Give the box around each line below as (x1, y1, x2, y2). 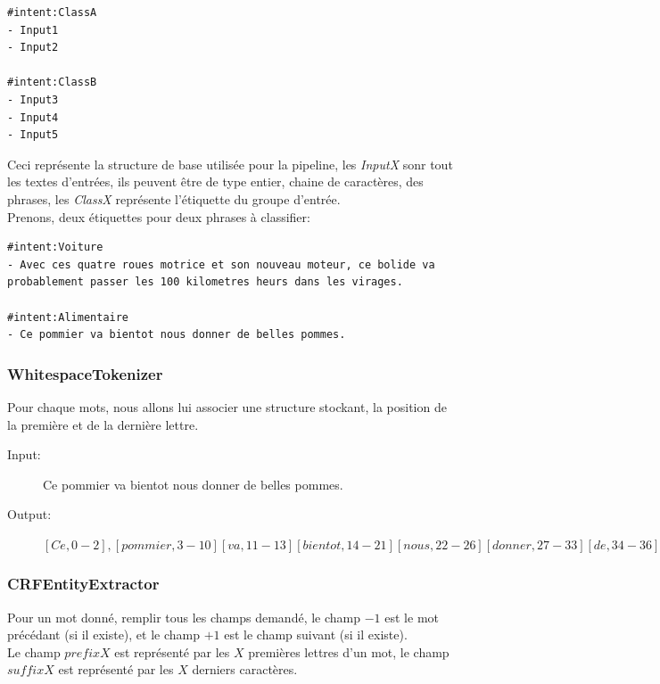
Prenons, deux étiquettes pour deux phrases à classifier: (7, 207, 310, 226)
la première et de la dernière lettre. (7, 415, 199, 433)
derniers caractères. (192, 660, 298, 679)
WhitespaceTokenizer (7, 362, 163, 384)
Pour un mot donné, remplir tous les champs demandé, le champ (7, 607, 361, 626)
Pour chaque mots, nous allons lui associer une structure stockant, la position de (7, 397, 447, 416)
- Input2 (7, 41, 59, 54)
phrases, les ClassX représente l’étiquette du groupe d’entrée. (7, 189, 341, 208)
